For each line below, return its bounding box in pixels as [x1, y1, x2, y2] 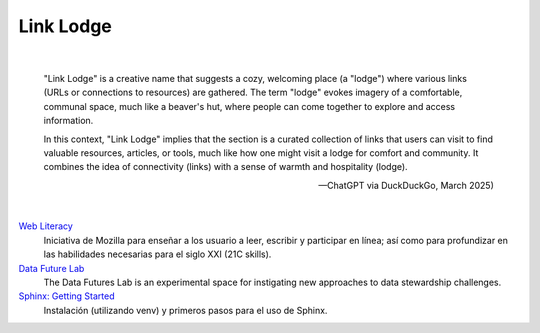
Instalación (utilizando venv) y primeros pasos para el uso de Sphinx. [43, 304, 328, 316]
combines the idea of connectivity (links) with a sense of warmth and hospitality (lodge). [43, 161, 409, 173]
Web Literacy [18, 220, 74, 232]
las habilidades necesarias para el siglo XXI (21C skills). [43, 248, 272, 260]
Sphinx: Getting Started [18, 290, 115, 302]
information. [43, 115, 94, 127]
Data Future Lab [18, 262, 85, 274]
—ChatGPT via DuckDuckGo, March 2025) [318, 179, 494, 191]
